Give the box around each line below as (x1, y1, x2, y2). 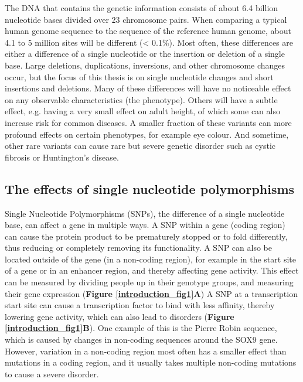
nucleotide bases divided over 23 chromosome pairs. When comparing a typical (5, 13, 287, 25)
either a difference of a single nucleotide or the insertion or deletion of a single (5, 47, 285, 60)
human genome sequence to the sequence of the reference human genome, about (5, 25, 292, 37)
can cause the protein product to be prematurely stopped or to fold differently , (5, 230, 288, 242)
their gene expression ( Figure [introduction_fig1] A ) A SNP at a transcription (5, 287, 298, 299)
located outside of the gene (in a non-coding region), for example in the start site (5, 253, 296, 265)
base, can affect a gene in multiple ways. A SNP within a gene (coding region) (5, 219, 285, 231)
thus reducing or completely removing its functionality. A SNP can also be (5, 241, 272, 254)
